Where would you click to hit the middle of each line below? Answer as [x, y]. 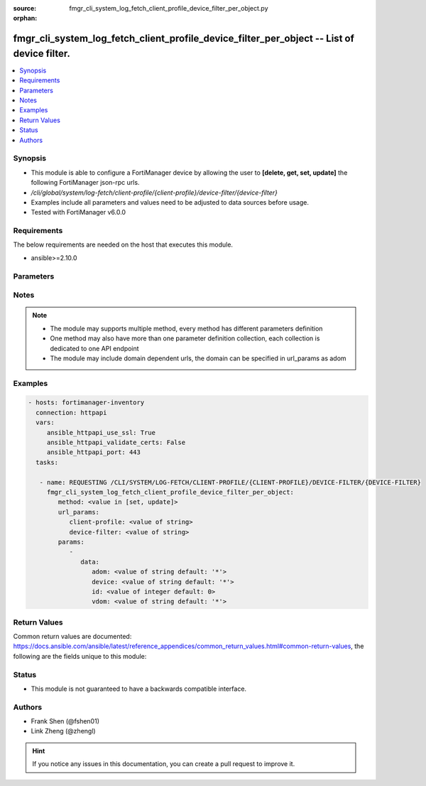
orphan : [25, 18]
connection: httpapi [71, 413]
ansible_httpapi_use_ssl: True [101, 432]
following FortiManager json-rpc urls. [85, 183]
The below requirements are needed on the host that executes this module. [123, 244]
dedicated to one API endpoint [94, 348]
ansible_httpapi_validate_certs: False [116, 443]
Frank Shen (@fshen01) [65, 721]
